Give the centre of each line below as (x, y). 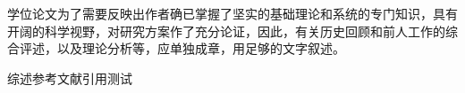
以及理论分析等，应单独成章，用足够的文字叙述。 (201, 48)
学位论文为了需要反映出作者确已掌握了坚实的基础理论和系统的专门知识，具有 (232, 13)
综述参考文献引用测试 (70, 77)
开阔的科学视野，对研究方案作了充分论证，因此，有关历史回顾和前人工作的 (226, 31)
